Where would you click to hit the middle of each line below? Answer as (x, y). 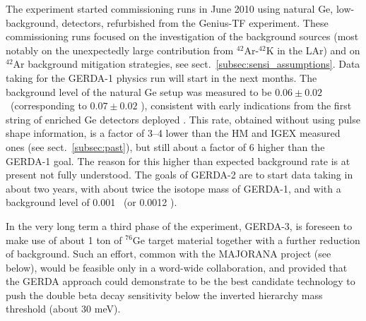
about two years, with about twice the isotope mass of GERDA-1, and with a (173, 188)
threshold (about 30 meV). (63, 309)
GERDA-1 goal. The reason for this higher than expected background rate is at (178, 160)
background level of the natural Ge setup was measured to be (139, 91)
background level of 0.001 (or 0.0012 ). (91, 202)
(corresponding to (48, 105)
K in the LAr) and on (313, 50)
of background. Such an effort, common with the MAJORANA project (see (169, 254)
